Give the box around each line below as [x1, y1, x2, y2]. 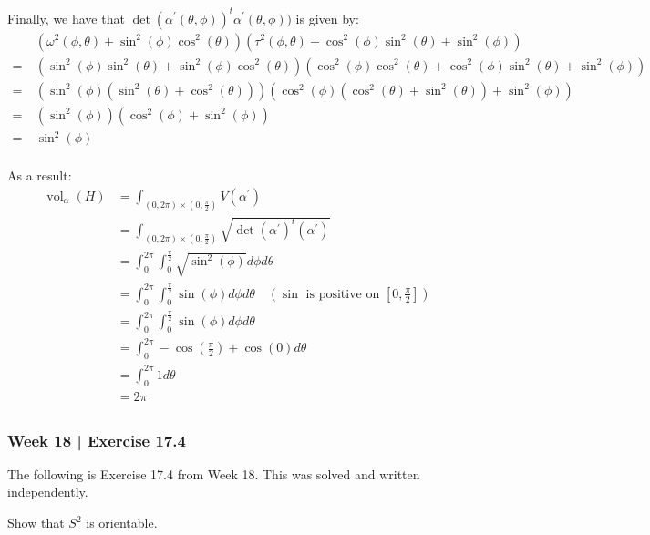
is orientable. [86, 513, 158, 531]
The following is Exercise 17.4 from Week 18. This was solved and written [7, 464, 420, 483]
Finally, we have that [7, 8, 125, 27]
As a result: [7, 166, 72, 185]
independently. [7, 482, 88, 501]
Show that [7, 513, 65, 531]
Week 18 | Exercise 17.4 [7, 428, 186, 451]
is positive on [305, 287, 380, 301]
